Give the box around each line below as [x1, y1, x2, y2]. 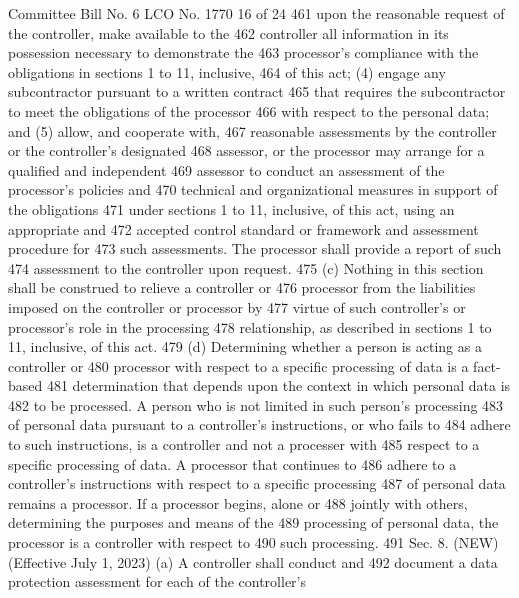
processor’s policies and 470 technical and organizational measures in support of [8, 179, 498, 200]
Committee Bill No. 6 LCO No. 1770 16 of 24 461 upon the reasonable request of [8, 3, 505, 23]
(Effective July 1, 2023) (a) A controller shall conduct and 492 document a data [8, 551, 498, 572]
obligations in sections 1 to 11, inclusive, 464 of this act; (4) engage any [8, 61, 446, 82]
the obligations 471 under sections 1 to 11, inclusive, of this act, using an [8, 198, 455, 219]
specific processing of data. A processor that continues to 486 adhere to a [8, 453, 457, 474]
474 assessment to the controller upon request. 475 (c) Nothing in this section [8, 257, 484, 278]
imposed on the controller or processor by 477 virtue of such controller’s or [8, 296, 466, 317]
